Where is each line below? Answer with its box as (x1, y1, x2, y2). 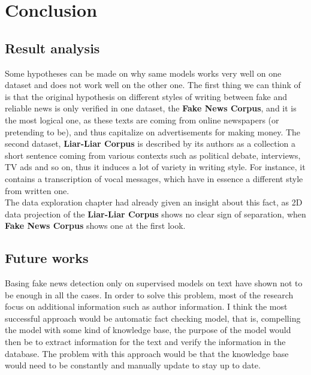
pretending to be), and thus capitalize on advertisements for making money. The (5, 125, 301, 138)
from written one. (5, 184, 70, 196)
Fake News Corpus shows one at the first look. (5, 219, 186, 232)
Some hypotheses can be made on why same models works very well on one (5, 66, 282, 79)
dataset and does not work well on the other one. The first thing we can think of (5, 78, 301, 91)
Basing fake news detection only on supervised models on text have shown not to (5, 277, 303, 289)
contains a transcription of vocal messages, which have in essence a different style (5, 172, 303, 185)
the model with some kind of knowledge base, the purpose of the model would (5, 323, 291, 336)
